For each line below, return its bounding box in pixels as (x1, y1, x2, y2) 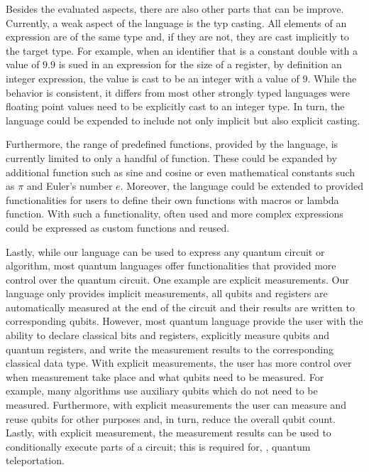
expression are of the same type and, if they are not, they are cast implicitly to (6, 29, 349, 44)
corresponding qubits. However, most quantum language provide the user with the (6, 313, 363, 328)
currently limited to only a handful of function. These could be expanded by (6, 150, 337, 165)
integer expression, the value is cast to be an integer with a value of (6, 70, 299, 85)
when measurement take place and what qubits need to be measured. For (6, 369, 324, 384)
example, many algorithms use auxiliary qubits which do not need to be (6, 383, 318, 398)
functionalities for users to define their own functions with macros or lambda (6, 192, 339, 207)
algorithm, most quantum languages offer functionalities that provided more (6, 258, 336, 273)
